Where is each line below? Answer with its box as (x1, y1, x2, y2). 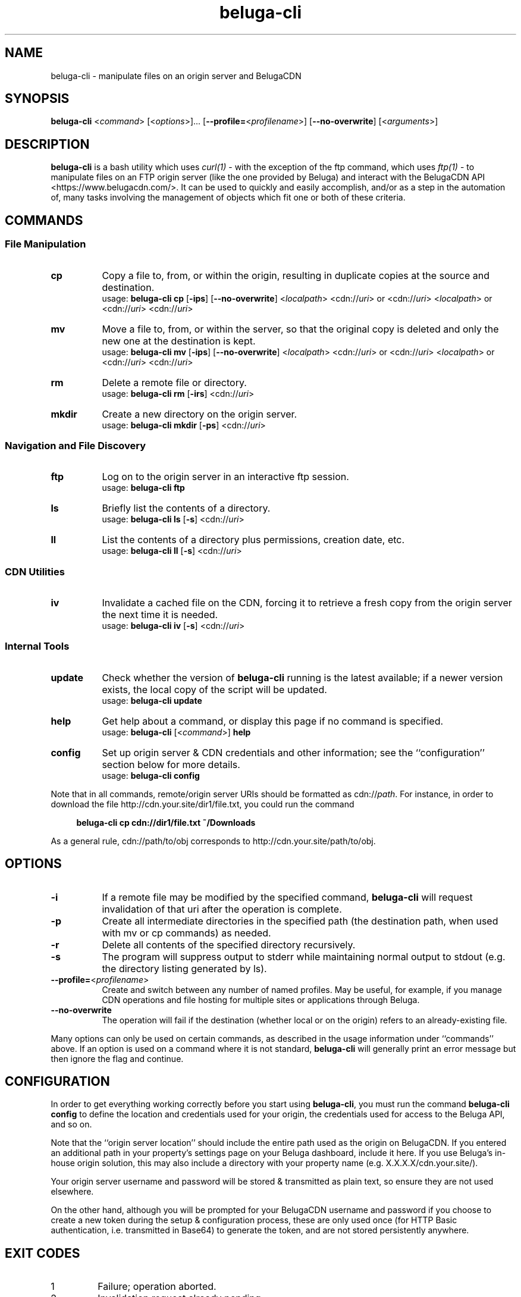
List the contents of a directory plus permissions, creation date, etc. (102, 534, 405, 546)
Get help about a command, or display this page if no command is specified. (102, 715, 444, 727)
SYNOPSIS (5, 91, 70, 106)
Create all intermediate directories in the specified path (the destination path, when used (102, 914, 498, 927)
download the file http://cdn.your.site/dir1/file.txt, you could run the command (51, 798, 354, 809)
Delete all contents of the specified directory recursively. (102, 938, 356, 951)
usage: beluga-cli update (102, 695, 202, 706)
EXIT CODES (5, 1245, 80, 1261)
